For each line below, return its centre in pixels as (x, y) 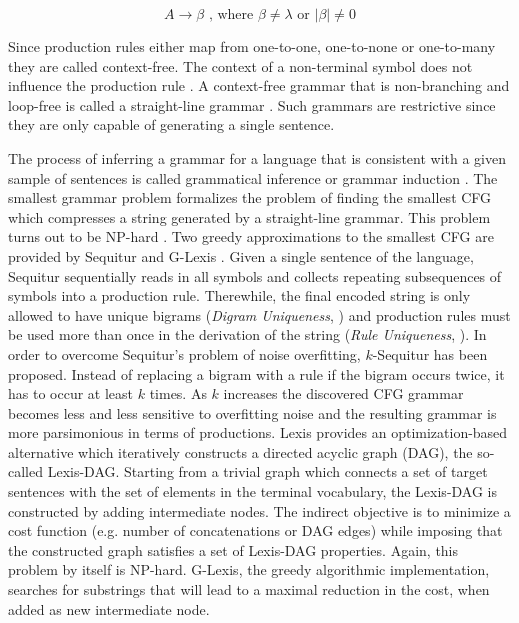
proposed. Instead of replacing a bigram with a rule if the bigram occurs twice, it (256, 373)
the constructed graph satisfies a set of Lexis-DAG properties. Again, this (233, 549)
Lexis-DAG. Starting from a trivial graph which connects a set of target (267, 471)
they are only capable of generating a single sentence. (171, 124)
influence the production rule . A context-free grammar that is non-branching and (259, 85)
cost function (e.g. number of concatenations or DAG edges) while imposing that (255, 530)
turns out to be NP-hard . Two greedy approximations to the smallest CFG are (251, 236)
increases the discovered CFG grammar (343, 393)
